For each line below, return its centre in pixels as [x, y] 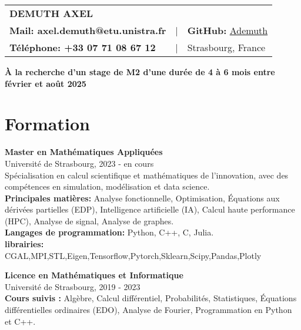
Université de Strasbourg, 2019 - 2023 [73, 286]
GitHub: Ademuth [228, 30]
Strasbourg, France [226, 47]
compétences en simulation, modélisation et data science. [107, 186]
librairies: [24, 244]
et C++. [20, 321]
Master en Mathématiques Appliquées [84, 152]
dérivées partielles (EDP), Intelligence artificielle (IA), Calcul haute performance [150, 209]
